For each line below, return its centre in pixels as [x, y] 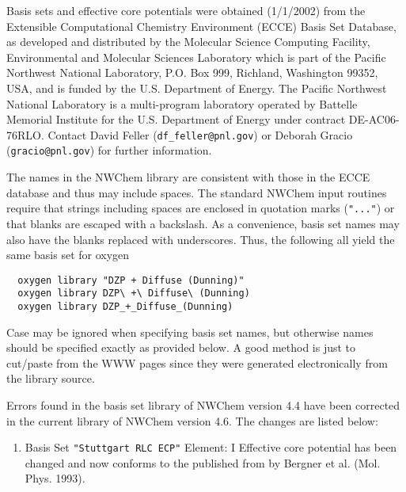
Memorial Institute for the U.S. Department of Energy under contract [176, 119]
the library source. [51, 378]
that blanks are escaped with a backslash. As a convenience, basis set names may [203, 223]
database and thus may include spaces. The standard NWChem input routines [197, 192]
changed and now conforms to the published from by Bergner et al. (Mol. [203, 462]
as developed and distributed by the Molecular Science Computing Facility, [188, 42]
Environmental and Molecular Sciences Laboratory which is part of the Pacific [196, 57]
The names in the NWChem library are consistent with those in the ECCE [188, 177]
